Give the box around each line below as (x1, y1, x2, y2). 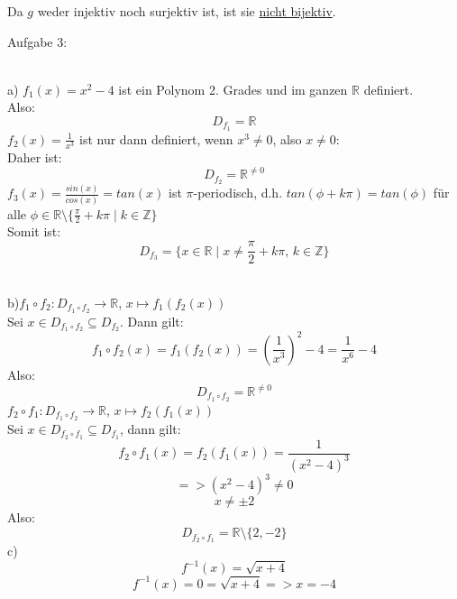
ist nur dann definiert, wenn (79, 129, 233, 148)
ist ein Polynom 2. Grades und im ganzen (118, 79, 348, 98)
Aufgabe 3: (7, 32, 68, 51)
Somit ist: (7, 222, 61, 241)
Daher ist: (7, 147, 62, 166)
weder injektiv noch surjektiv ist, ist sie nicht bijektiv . (37, 2, 336, 20)
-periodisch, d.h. (193, 183, 283, 202)
